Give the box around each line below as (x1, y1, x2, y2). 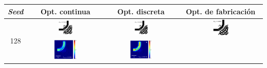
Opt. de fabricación (185, 6, 256, 16)
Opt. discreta (117, 6, 165, 16)
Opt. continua (40, 6, 90, 16)
